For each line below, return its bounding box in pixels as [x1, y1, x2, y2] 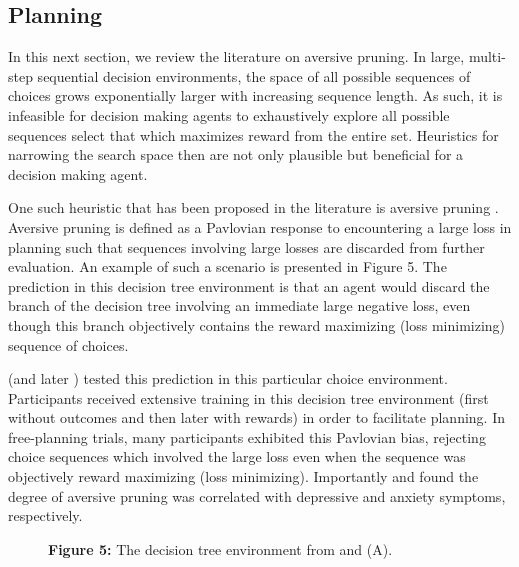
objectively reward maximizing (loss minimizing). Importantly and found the [8, 466, 479, 487]
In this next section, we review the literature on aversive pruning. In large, [8, 46, 465, 67]
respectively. [8, 505, 83, 526]
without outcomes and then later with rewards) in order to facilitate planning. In [8, 407, 505, 428]
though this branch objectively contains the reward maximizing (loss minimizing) [8, 314, 506, 335]
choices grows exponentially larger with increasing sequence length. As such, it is [8, 85, 503, 106]
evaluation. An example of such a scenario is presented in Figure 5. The [8, 256, 447, 277]
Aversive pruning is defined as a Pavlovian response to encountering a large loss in [8, 216, 512, 237]
